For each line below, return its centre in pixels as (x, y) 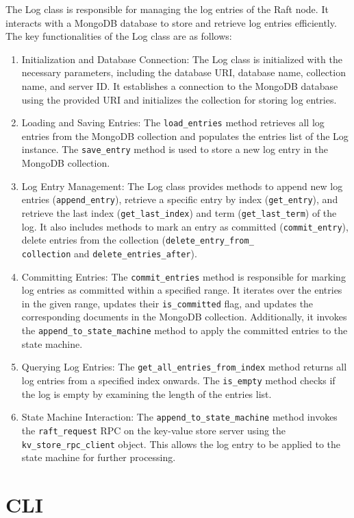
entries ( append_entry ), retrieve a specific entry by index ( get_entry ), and (180, 199)
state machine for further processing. (99, 457)
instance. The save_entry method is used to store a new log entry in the (175, 149)
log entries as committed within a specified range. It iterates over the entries (182, 290)
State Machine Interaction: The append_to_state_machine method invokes (179, 417)
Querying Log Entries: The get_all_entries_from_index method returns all (184, 367)
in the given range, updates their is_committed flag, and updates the (167, 303)
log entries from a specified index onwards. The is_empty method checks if (178, 380)
